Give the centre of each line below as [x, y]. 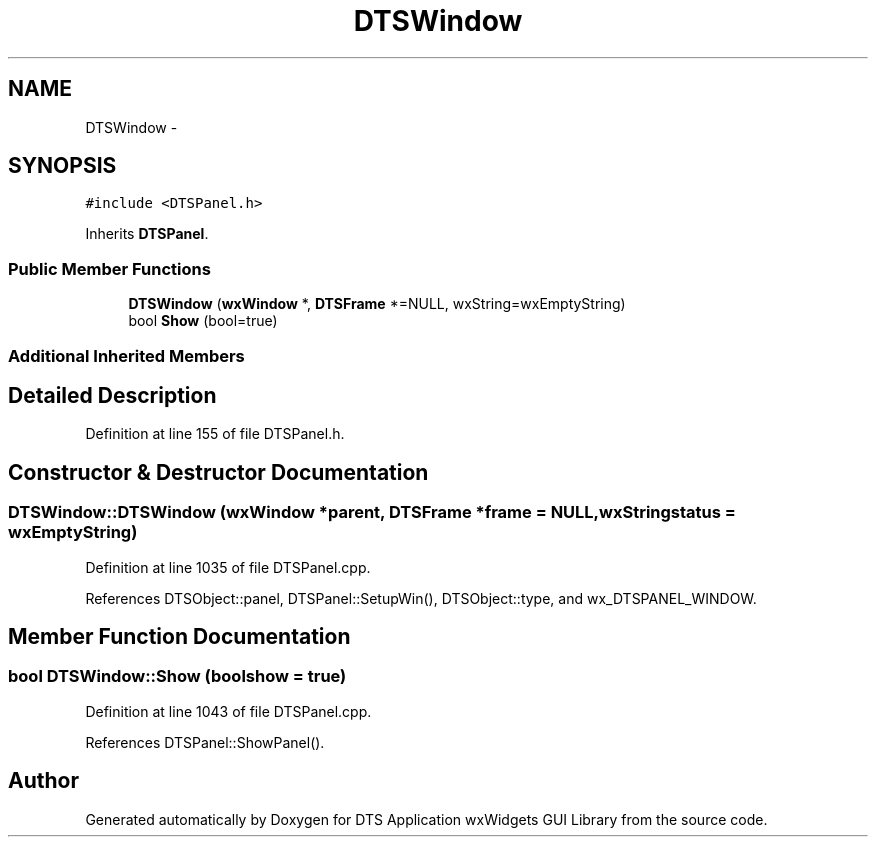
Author [43, 781]
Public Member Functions [109, 268]
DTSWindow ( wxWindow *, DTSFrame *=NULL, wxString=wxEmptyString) [377, 304]
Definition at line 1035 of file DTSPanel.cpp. [228, 567]
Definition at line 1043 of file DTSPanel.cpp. [228, 711]
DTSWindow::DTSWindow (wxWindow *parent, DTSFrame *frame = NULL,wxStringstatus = [372, 512]
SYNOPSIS [62, 166]
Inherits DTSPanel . [147, 234]
